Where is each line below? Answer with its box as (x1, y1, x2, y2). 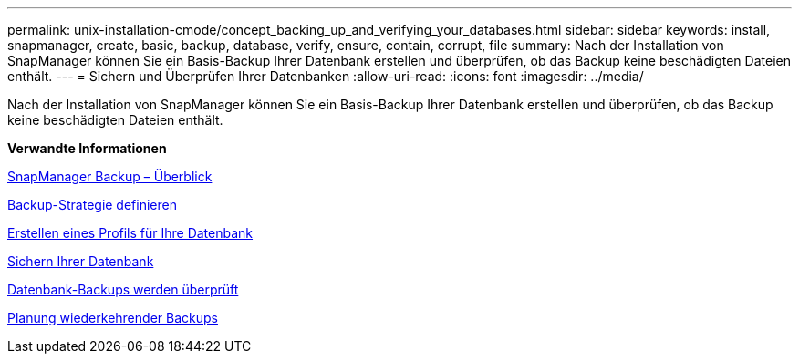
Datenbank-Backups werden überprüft (7, 282, 239, 297)
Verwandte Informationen (7, 140, 167, 156)
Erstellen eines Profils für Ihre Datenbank (7, 225, 254, 241)
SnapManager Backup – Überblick (7, 169, 213, 184)
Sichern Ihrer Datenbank (7, 253, 154, 269)
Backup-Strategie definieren (7, 197, 177, 212)
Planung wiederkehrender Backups (7, 310, 218, 325)
